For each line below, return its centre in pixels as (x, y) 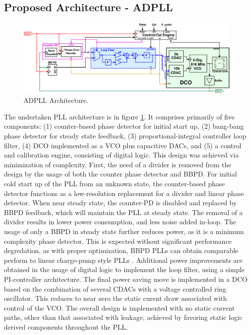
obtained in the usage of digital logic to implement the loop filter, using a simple (124, 269)
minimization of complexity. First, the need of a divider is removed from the (118, 164)
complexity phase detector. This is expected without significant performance (118, 241)
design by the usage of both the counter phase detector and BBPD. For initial (121, 174)
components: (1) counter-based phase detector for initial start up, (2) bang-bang (124, 126)
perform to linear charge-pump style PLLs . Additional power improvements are (123, 260)
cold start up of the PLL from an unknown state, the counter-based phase (115, 184)
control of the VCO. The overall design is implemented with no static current (119, 307)
